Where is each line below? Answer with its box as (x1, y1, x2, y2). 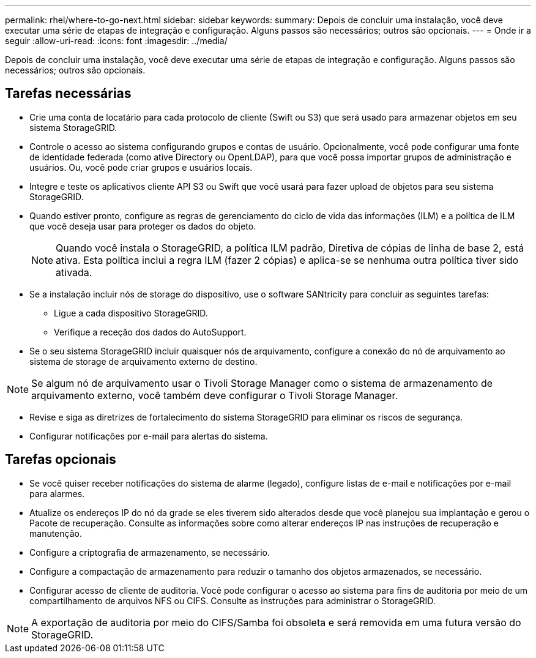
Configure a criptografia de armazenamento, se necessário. (29, 547, 270, 558)
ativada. (56, 266, 92, 279)
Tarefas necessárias (5, 86, 132, 102)
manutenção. (29, 528, 82, 539)
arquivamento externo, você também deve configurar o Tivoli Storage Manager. (31, 389, 398, 402)
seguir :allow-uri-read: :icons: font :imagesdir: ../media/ (5, 36, 228, 46)
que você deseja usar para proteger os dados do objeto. (29, 220, 256, 231)
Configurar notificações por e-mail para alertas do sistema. (29, 430, 268, 441)
